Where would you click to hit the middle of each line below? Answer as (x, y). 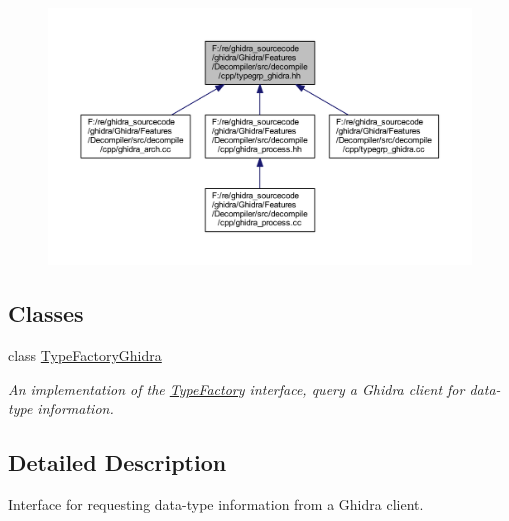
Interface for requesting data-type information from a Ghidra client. (216, 503)
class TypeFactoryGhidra (85, 354)
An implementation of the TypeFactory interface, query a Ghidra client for (236, 388)
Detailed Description (117, 462)
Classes (46, 313)
